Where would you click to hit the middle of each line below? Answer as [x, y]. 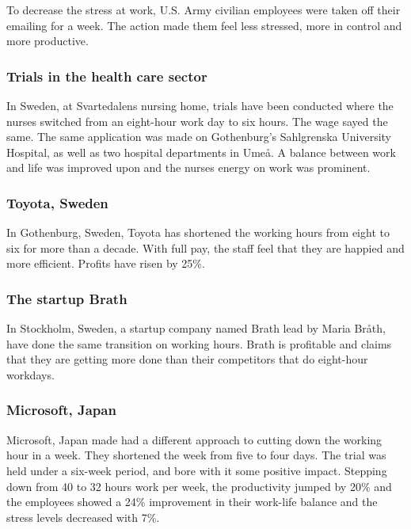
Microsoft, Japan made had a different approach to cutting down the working [194, 439]
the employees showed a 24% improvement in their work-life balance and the [192, 502]
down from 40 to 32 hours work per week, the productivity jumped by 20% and [199, 486]
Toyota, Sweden [57, 202]
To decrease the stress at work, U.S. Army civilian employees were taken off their [204, 10]
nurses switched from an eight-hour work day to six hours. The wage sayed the [197, 121]
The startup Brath [67, 298]
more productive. [48, 41]
